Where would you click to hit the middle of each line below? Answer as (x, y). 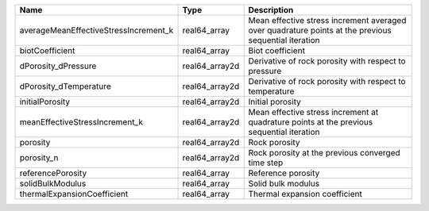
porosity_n (39, 157)
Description (271, 10)
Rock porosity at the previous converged (324, 153)
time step (266, 163)
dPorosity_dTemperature (65, 86)
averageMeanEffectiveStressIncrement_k (97, 30)
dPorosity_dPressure (58, 66)
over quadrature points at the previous (320, 30)
